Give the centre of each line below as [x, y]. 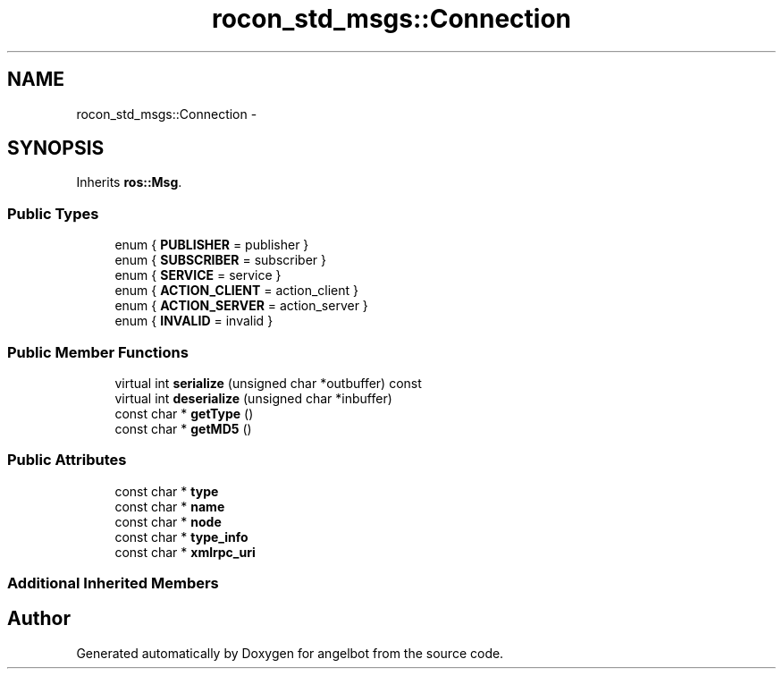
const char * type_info [181, 537]
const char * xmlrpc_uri [185, 552]
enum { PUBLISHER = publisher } [212, 245]
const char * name [170, 506]
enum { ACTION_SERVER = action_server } [241, 306]
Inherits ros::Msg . [129, 182]
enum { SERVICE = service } [198, 275]
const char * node [168, 521]
